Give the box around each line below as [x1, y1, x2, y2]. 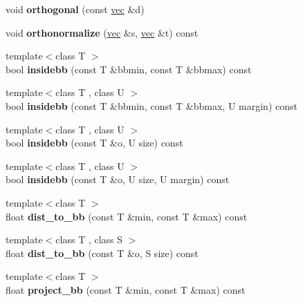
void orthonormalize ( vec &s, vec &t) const [6, 25, 199, 39]
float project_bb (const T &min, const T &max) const [6, 282, 246, 296]
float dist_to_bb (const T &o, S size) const [6, 245, 199, 260]
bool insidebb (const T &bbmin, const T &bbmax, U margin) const [6, 98, 297, 113]
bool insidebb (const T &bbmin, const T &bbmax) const [6, 62, 252, 76]
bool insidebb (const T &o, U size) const [6, 135, 183, 150]
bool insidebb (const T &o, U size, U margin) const [6, 172, 230, 187]
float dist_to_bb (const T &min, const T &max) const [6, 209, 248, 223]
